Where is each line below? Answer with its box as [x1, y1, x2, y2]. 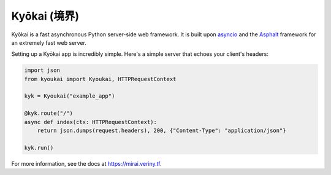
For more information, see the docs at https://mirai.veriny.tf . [11, 160, 162, 167]
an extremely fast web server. [11, 39, 87, 46]
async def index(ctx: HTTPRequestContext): [24, 119, 158, 125]
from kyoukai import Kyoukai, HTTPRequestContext [24, 76, 177, 82]
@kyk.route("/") [24, 110, 74, 117]
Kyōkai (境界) [11, 9, 80, 23]
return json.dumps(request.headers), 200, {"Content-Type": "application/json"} [37, 127, 286, 134]
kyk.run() [24, 144, 54, 151]
